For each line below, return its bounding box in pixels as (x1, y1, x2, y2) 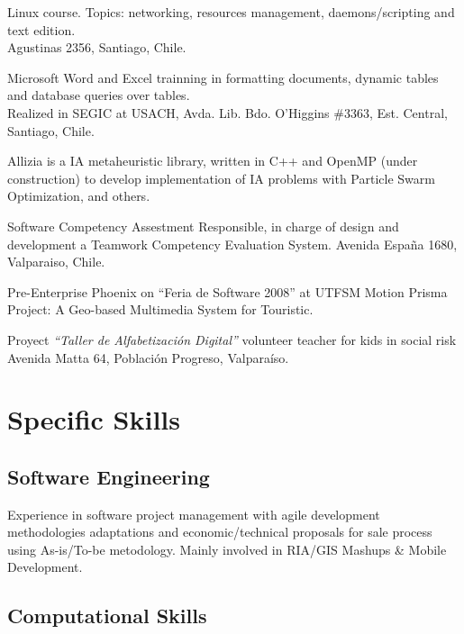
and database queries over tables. (7, 86, 190, 104)
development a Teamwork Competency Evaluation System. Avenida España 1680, (7, 234, 458, 253)
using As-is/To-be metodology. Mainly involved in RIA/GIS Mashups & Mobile (7, 539, 447, 558)
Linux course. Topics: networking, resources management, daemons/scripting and (7, 3, 455, 21)
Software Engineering (7, 462, 210, 490)
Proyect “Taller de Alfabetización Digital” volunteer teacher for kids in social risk (7, 330, 457, 349)
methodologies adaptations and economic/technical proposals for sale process (7, 522, 432, 541)
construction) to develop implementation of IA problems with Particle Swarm (7, 168, 435, 187)
